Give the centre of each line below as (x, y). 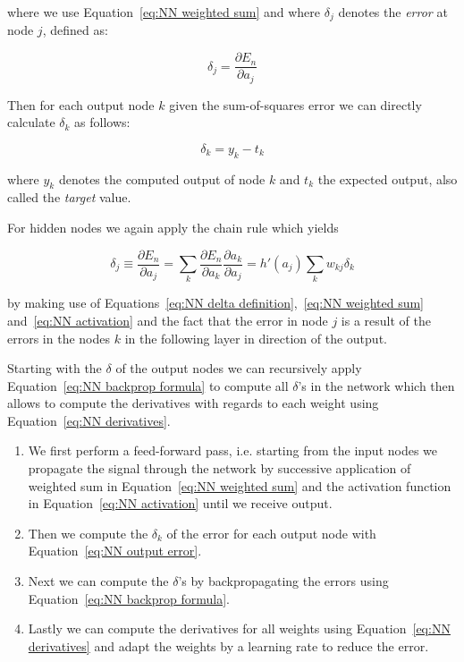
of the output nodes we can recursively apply (239, 368)
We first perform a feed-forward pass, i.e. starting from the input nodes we (233, 450)
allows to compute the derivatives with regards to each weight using (193, 403)
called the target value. (69, 197)
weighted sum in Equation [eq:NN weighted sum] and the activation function (240, 485)
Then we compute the (88, 533)
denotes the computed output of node (162, 178)
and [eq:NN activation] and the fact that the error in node (168, 320)
